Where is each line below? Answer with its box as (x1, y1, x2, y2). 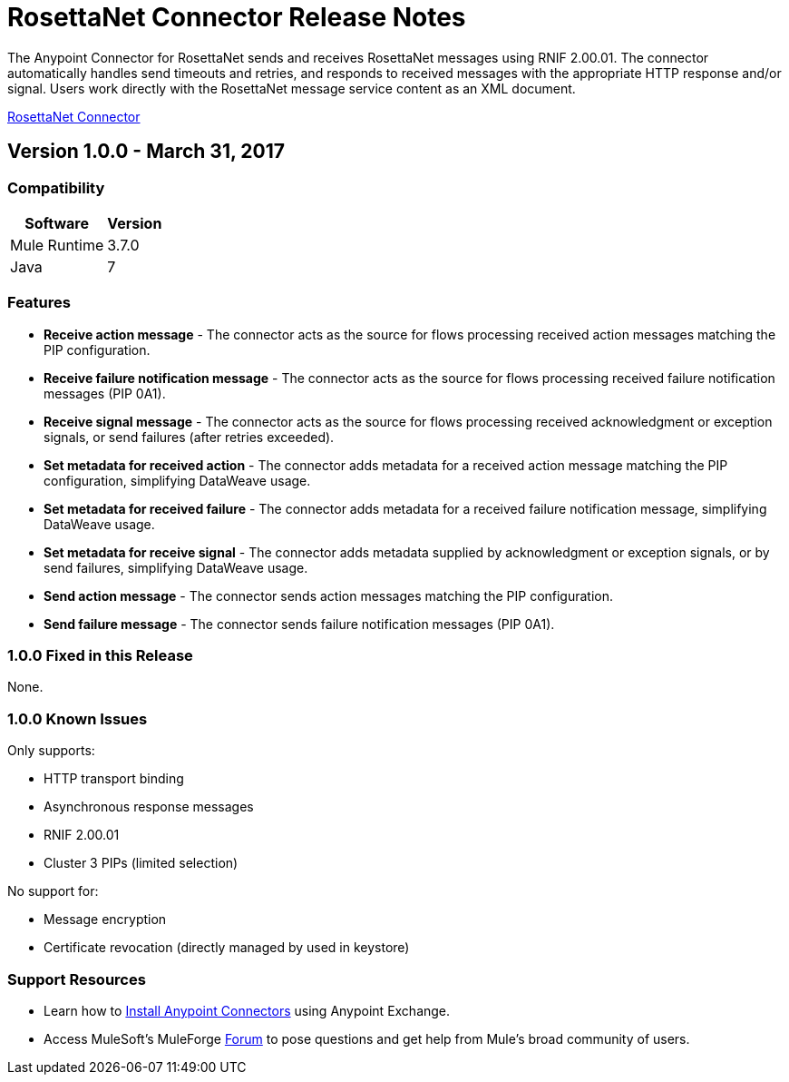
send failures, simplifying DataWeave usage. (44, 559, 308, 575)
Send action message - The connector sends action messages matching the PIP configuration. (44, 587, 614, 604)
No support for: (7, 883, 99, 900)
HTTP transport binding (44, 771, 184, 787)
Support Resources (7, 969, 146, 989)
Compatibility (7, 178, 105, 197)
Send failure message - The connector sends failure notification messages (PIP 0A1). (44, 615, 555, 632)
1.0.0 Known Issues (7, 709, 148, 728)
